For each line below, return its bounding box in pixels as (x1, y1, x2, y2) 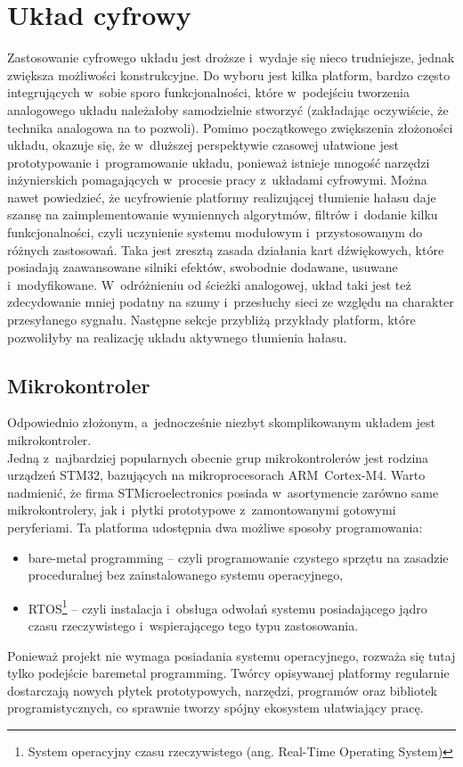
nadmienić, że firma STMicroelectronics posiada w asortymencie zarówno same (7, 482, 439, 501)
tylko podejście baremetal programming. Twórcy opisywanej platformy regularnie (7, 664, 450, 682)
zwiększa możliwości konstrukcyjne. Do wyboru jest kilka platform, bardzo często (7, 65, 451, 84)
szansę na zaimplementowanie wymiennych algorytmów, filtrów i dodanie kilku (7, 205, 438, 224)
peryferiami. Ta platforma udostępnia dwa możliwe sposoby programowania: (7, 517, 423, 536)
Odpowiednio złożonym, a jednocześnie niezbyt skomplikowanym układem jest (7, 413, 435, 432)
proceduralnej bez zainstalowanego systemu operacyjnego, (28, 565, 344, 584)
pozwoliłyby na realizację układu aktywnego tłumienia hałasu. (7, 327, 347, 346)
